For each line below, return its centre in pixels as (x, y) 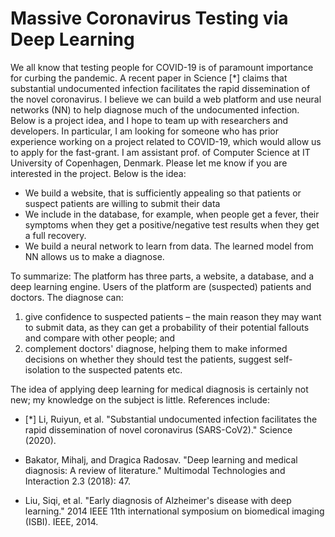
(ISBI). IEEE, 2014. (61, 521)
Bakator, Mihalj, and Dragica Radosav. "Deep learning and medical (161, 459)
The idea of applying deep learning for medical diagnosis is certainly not (159, 389)
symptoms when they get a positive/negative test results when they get (172, 224)
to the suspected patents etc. (122, 369)
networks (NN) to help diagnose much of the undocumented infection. (155, 109)
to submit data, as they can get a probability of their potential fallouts (167, 327)
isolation (42, 369)
